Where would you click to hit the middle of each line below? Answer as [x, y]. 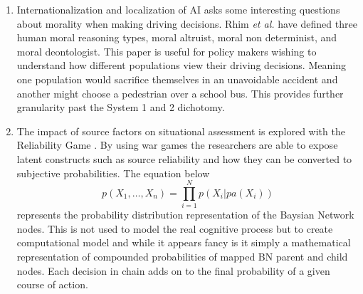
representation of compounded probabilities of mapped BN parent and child [182, 257]
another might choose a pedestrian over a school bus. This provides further [180, 93]
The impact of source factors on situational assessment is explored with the [181, 131]
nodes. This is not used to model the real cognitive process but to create [175, 228]
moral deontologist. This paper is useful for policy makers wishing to [167, 51]
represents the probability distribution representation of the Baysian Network [185, 215]
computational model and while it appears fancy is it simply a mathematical [184, 242]
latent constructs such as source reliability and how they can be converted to [184, 158]
